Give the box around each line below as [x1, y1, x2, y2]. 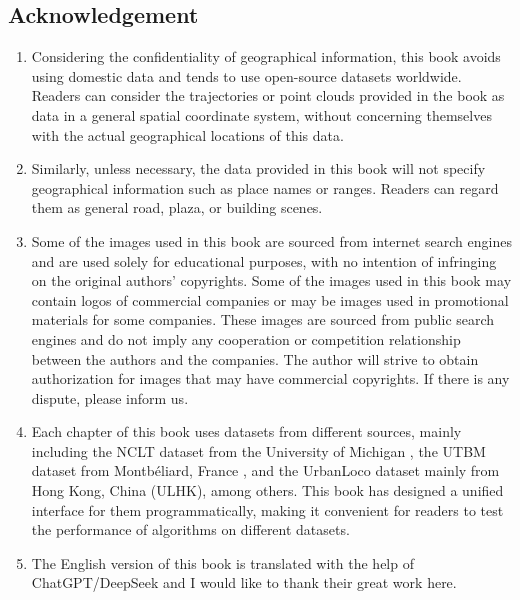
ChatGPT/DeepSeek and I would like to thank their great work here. [31, 572, 457, 593]
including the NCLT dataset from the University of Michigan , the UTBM [31, 440, 486, 461]
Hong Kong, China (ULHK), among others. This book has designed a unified [31, 480, 504, 501]
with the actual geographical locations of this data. [31, 124, 344, 145]
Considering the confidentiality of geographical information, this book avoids [31, 46, 501, 67]
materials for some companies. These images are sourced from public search [31, 309, 495, 330]
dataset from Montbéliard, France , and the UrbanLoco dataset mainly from [31, 460, 500, 481]
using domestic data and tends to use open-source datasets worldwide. [31, 65, 462, 86]
